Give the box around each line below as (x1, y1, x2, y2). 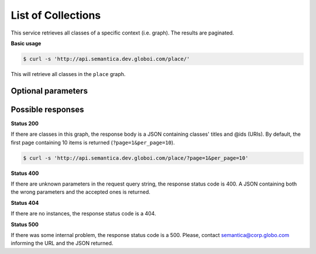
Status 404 (11, 199, 39, 206)
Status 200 (11, 120, 39, 127)
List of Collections (11, 9, 101, 22)
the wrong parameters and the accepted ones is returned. (11, 188, 150, 195)
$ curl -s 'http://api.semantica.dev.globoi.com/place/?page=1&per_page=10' (23, 155, 249, 161)
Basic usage (11, 40, 42, 47)
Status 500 (11, 221, 39, 228)
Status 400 (11, 170, 39, 177)
